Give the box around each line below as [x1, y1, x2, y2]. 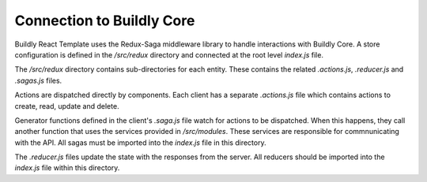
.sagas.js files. [14, 76, 62, 85]
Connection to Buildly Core [14, 12, 195, 29]
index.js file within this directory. [14, 163, 120, 173]
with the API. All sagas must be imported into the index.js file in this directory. [14, 138, 266, 147]
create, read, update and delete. [14, 101, 119, 110]
